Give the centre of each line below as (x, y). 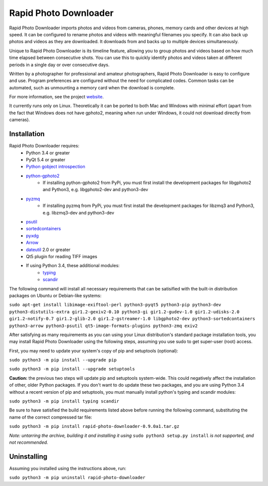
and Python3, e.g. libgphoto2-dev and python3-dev (96, 190)
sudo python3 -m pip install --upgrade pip (63, 360)
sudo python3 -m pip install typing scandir (64, 401)
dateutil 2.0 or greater (48, 249)
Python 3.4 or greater (48, 153)
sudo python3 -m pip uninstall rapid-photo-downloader (77, 478)
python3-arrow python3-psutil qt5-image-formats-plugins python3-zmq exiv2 (103, 326)
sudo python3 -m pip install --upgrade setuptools (72, 369)
